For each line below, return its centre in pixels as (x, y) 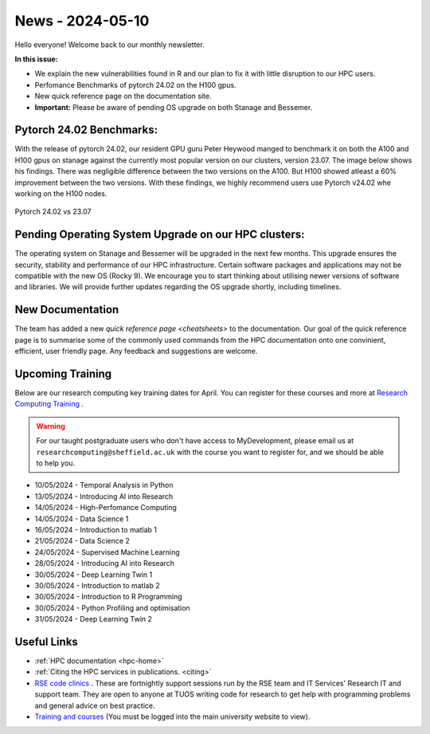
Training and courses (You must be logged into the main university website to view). (172, 716)
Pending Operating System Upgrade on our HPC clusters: (160, 235)
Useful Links (47, 642)
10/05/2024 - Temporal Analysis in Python (104, 485)
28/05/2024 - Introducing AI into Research (105, 563)
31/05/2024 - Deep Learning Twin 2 (94, 619)
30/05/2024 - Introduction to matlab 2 (98, 585)
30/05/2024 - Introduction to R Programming (108, 597)
